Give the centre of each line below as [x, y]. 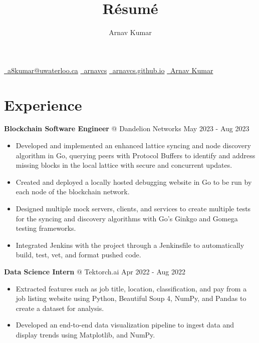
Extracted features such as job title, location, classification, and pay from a [131, 288]
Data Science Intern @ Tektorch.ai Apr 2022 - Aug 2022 [95, 271]
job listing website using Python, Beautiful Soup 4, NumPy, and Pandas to [131, 298]
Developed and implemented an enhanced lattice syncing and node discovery [133, 145]
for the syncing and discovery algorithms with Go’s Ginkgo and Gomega [127, 218]
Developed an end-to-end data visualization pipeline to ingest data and [125, 325]
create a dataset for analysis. [60, 308]
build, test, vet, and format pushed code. [78, 255]
